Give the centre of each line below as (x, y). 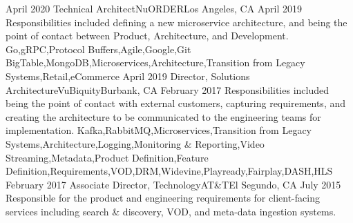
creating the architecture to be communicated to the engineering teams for (163, 116)
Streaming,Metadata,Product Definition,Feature (107, 157)
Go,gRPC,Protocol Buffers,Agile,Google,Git (98, 49)
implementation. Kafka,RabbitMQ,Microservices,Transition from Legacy (159, 130)
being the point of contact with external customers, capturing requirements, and (175, 103)
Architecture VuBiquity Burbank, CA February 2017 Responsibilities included (167, 89)
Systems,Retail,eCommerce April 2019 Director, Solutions (128, 76)
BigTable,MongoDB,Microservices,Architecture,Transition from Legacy (155, 62)
